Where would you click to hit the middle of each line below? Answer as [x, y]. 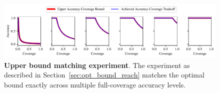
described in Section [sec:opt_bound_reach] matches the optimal [104, 75]
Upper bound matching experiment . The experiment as [97, 65]
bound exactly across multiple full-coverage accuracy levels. [95, 84]
